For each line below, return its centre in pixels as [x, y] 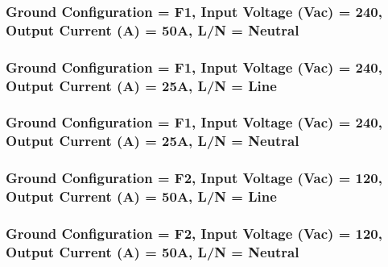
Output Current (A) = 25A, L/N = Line [141, 85]
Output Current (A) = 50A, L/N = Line [141, 196]
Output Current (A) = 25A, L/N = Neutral [153, 141]
